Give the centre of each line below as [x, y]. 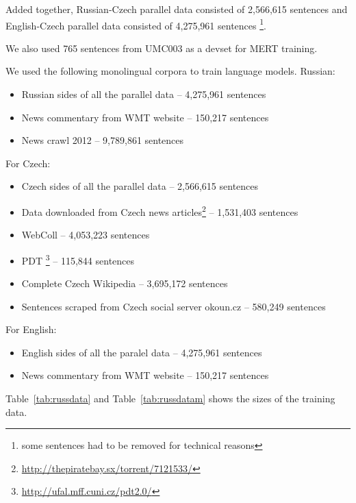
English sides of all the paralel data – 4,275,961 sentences [142, 352]
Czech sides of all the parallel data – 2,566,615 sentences [140, 186]
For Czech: [28, 163]
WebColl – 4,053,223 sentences [86, 235]
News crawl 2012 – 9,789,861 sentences [103, 140]
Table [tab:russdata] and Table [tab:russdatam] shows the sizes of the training [170, 398]
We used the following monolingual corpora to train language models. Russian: [170, 71]
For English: [31, 329]
